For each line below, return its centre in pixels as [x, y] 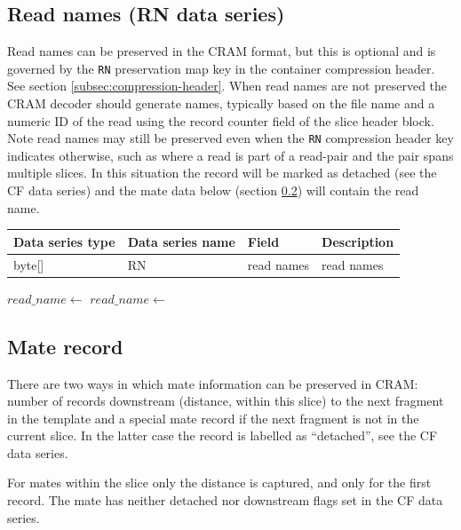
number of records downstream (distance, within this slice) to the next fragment [226, 401]
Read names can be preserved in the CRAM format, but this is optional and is [222, 51]
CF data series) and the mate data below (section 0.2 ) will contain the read [213, 190]
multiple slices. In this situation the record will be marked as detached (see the [222, 173]
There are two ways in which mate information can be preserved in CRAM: [213, 383]
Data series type [64, 241]
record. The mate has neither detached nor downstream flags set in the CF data [225, 500]
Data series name [181, 241]
